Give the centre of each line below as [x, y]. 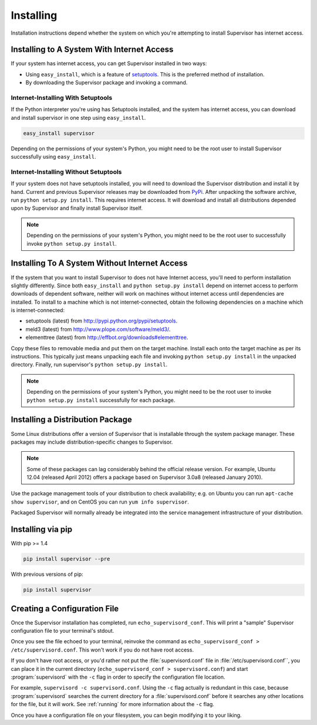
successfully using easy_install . [53, 157]
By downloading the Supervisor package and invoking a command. [107, 83]
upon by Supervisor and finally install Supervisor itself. [77, 208]
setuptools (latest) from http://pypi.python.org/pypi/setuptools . [102, 321]
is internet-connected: [38, 310]
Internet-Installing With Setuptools [62, 98]
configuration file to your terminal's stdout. [63, 630]
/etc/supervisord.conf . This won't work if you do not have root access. [102, 650]
